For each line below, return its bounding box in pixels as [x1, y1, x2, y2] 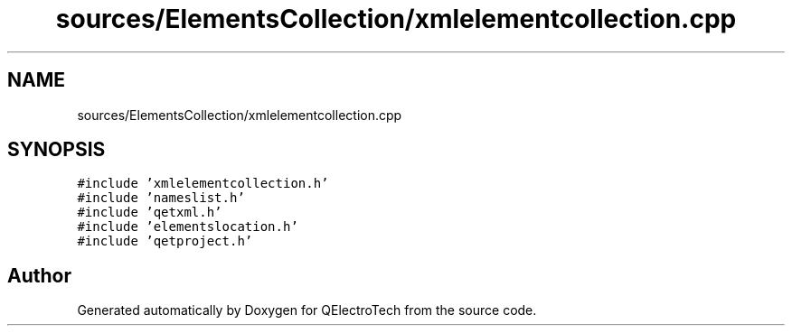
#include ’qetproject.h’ [77, 234, 253, 249]
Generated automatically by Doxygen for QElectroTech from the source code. [77, 302, 537, 319]
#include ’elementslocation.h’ [77, 219, 298, 235]
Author [7, 264, 71, 287]
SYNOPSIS [7, 138, 106, 162]
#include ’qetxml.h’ [77, 205, 222, 220]
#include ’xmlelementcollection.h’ [77, 176, 329, 191]
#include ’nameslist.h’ [77, 190, 245, 206]
